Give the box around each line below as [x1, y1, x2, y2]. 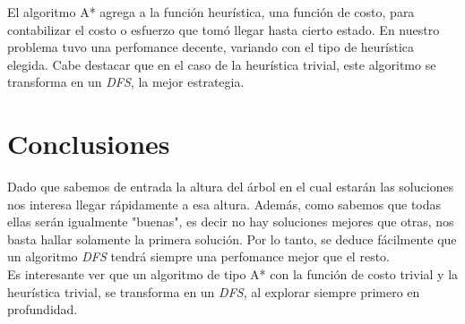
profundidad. [7, 300, 78, 319]
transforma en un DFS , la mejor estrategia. [7, 72, 245, 91]
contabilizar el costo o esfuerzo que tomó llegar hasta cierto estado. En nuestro [7, 20, 440, 38]
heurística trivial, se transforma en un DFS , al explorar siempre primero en [7, 282, 420, 301]
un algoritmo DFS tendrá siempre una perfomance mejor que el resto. [7, 247, 390, 266]
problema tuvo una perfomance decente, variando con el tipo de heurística [7, 38, 415, 56]
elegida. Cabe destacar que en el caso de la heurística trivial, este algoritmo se [7, 55, 436, 73]
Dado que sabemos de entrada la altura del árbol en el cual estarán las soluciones [7, 177, 454, 196]
